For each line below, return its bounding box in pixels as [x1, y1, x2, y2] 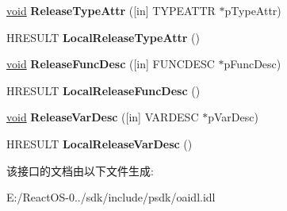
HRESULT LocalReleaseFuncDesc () [6, 82, 201, 98]
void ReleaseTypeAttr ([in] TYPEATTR [6, 2, 216, 18]
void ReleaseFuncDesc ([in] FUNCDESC [6, 56, 215, 72]
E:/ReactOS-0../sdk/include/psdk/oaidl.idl [6, 189, 216, 205]
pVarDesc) [208, 109, 258, 125]
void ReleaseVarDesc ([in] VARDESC [6, 109, 199, 125]
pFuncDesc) [224, 56, 281, 72]
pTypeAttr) [224, 2, 281, 18]
